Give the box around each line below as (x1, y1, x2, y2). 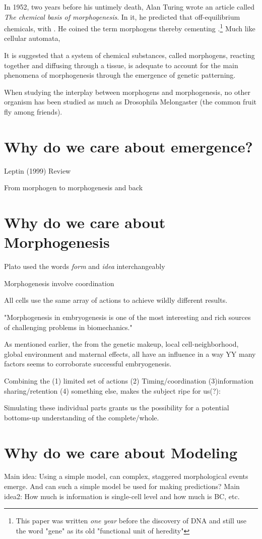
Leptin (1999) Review (4, 165, 71, 176)
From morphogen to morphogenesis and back (4, 182, 143, 193)
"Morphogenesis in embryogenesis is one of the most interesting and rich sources (4, 312, 251, 322)
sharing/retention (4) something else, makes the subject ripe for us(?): (4, 385, 221, 396)
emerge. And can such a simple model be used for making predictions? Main (4, 481, 240, 492)
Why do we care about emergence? (4, 136, 253, 156)
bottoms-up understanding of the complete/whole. (4, 412, 159, 422)
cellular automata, (4, 33, 60, 43)
